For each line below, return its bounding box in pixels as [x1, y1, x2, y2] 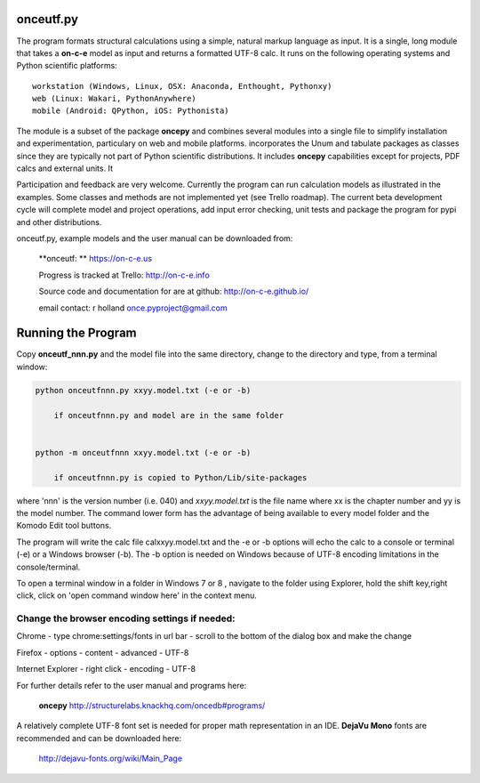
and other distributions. [16, 216, 102, 227]
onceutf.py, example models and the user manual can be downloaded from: [16, 232, 293, 244]
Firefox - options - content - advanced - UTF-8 [16, 647, 189, 658]
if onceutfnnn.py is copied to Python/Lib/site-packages [53, 472, 308, 482]
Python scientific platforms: [16, 61, 117, 71]
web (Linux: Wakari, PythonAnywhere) [32, 93, 197, 104]
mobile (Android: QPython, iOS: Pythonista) [32, 106, 230, 116]
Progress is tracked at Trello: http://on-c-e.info [38, 270, 211, 280]
